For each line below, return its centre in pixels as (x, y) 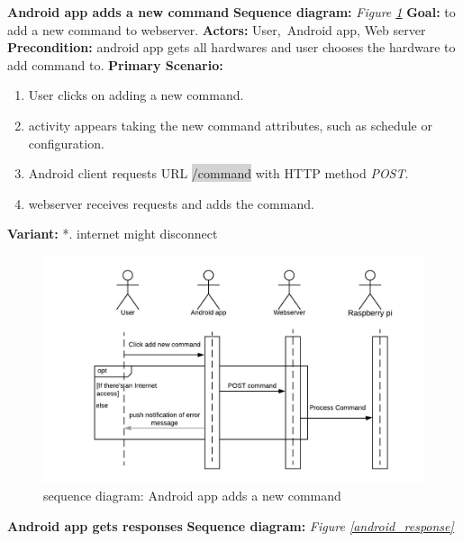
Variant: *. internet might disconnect (113, 234)
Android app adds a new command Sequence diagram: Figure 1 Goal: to (231, 12)
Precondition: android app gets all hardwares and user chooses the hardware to (231, 47)
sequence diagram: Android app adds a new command (192, 496)
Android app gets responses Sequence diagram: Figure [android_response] (231, 525)
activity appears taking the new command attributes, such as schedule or (230, 125)
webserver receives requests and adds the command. (171, 203)
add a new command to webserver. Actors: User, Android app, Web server (217, 29)
